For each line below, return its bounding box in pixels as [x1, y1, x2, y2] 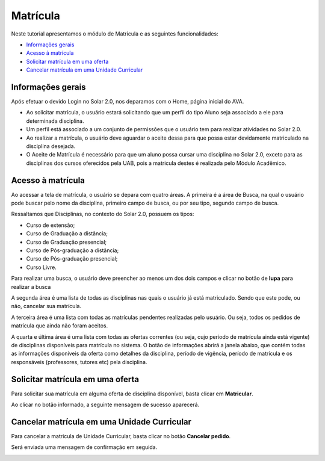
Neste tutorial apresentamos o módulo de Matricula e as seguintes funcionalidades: [11, 30, 219, 37]
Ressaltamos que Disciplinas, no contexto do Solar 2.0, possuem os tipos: [11, 211, 194, 218]
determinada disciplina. [26, 117, 84, 125]
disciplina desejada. [26, 142, 76, 150]
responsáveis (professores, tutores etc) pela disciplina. [11, 358, 147, 365]
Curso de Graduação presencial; [26, 238, 107, 246]
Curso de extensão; [26, 221, 75, 229]
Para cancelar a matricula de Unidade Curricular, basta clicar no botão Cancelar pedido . [11, 432, 231, 439]
